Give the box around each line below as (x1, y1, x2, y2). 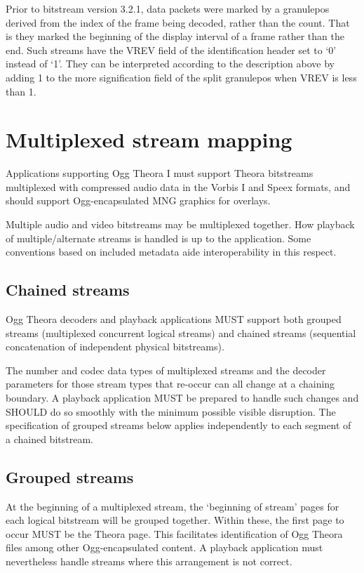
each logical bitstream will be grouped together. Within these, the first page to (6, 513, 344, 527)
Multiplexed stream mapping (6, 125, 292, 154)
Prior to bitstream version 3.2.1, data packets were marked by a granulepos (6, 1, 330, 15)
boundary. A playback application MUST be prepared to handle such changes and (6, 390, 359, 405)
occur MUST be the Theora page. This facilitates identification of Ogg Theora (6, 526, 343, 541)
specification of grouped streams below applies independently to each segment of (6, 418, 351, 433)
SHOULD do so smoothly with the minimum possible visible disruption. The (6, 404, 336, 419)
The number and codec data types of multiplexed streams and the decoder (6, 362, 326, 377)
